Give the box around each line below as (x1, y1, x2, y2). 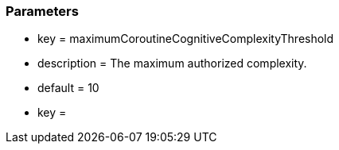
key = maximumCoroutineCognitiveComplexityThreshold (37, 32, 334, 46)
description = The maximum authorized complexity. (37, 56, 307, 71)
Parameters (6, 3, 79, 19)
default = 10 (37, 81, 99, 95)
